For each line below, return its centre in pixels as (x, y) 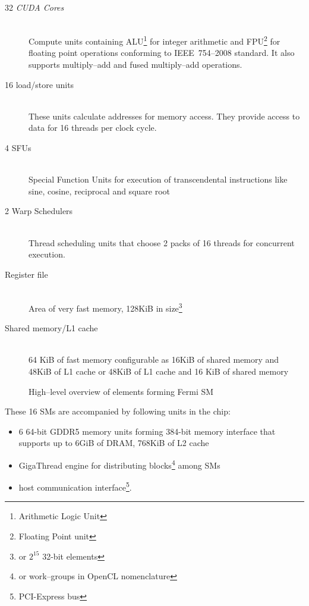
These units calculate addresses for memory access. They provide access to (164, 116)
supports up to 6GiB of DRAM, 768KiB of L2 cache (114, 443)
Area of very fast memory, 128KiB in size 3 (105, 307)
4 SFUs (18, 147)
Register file (26, 274)
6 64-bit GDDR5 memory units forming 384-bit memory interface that (147, 431)
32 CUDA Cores (34, 7)
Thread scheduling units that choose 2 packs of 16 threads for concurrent (162, 242)
